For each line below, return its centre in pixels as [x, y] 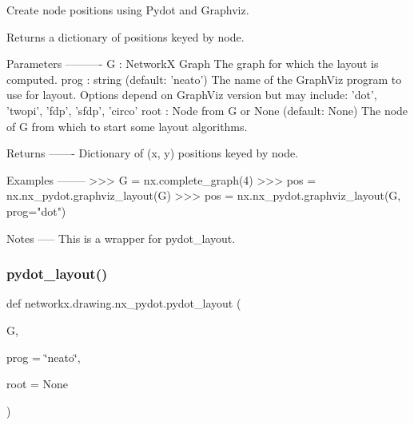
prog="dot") [36, 211]
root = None [38, 384]
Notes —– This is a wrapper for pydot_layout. [121, 238]
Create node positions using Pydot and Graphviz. [128, 10]
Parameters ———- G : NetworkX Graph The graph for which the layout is [193, 64]
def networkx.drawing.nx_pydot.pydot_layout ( [124, 303]
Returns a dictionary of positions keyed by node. [125, 36]
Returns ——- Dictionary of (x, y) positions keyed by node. [153, 153]
